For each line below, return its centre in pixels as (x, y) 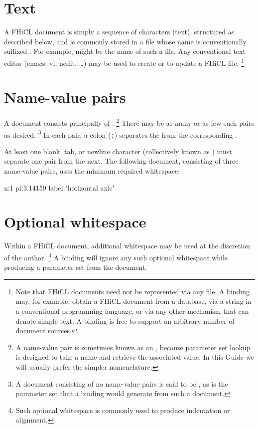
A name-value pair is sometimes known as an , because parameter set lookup (133, 347)
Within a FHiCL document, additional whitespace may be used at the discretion (127, 246)
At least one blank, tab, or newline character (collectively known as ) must (118, 151)
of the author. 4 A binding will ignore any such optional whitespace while (116, 256)
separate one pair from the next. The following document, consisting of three (121, 161)
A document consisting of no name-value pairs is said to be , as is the (122, 383)
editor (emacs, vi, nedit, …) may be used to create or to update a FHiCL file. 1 (124, 62)
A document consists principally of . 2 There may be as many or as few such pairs (129, 122)
